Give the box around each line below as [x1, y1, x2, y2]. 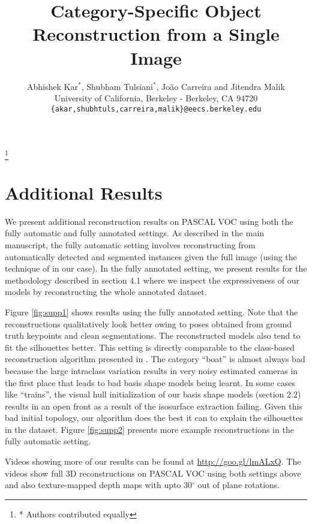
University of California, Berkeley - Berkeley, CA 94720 [54, 92, 258, 104]
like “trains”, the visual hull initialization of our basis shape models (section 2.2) [5, 388, 301, 400]
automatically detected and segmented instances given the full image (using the [5, 250, 297, 263]
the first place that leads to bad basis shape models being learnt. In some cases [5, 376, 296, 389]
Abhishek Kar [27, 80, 78, 92]
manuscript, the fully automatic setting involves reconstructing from [5, 238, 256, 251]
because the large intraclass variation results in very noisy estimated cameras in [5, 364, 298, 377]
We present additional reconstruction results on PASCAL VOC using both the [5, 215, 293, 227]
